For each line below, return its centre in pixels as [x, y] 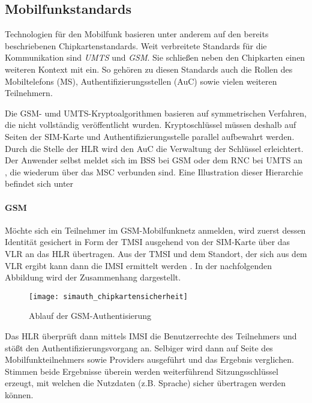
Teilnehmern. [29, 93]
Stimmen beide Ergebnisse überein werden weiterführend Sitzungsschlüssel [142, 371]
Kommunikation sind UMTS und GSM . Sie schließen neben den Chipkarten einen [155, 57]
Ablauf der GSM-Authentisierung [90, 316]
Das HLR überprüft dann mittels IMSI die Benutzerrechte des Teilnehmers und [151, 335]
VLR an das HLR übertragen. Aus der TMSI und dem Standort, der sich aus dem [156, 253]
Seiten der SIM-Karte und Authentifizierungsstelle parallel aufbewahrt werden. [150, 136]
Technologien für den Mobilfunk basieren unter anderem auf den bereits [137, 34]
